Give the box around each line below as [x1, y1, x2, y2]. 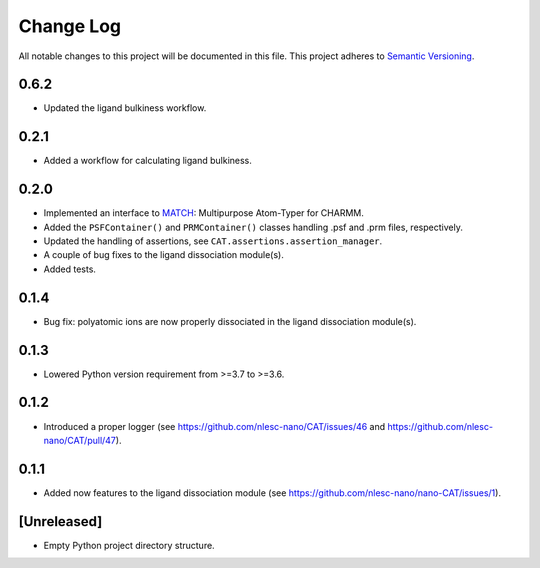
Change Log [18, 15, 122, 37]
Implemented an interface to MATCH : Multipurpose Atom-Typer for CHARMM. [43, 207, 364, 219]
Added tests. [43, 263, 97, 275]
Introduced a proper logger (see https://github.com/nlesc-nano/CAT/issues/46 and [43, 420, 386, 432]
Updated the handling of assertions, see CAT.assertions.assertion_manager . [43, 235, 383, 247]
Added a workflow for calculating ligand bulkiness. [43, 155, 252, 167]
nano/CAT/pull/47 [43, 434, 117, 446]
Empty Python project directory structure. [43, 539, 215, 551]
